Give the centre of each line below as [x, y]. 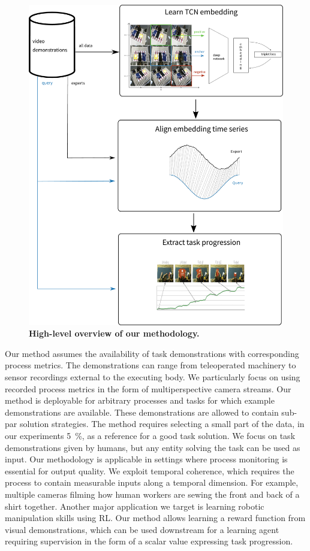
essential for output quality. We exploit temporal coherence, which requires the [150, 470]
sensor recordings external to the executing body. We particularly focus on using [153, 377]
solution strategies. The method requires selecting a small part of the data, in [162, 424]
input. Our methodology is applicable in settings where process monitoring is [146, 459]
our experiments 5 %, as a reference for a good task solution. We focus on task [150, 436]
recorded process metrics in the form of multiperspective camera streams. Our [148, 388]
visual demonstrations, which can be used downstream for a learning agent [142, 529]
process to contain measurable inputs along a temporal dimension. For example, [152, 482]
